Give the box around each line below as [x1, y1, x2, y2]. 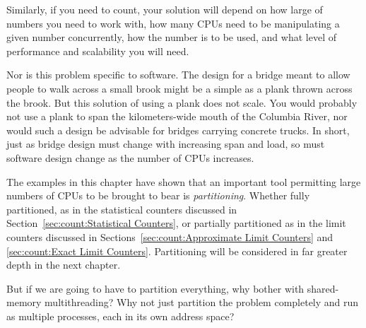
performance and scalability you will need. [6, 43, 189, 58]
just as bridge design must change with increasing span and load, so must [6, 136, 325, 151]
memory [6, 295, 42, 310]
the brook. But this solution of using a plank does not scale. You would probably [6, 95, 358, 110]
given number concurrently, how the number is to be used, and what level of [6, 30, 336, 45]
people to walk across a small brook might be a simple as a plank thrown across [6, 81, 353, 95]
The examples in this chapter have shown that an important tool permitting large [6, 174, 361, 189]
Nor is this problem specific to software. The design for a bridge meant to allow [6, 67, 350, 82]
